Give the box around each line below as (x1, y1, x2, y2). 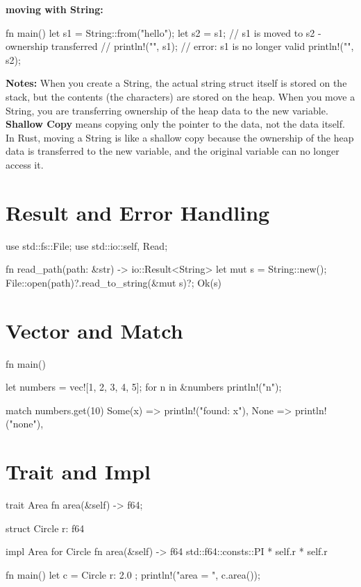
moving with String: (6, 2, 103, 16)
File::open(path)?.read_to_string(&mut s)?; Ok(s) (6, 275, 221, 289)
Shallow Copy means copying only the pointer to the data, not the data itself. (6, 117, 345, 131)
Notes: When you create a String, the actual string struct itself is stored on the (6, 76, 347, 90)
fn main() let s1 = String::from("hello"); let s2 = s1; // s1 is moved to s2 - (6, 25, 321, 40)
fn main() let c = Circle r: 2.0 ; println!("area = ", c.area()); (6, 567, 260, 581)
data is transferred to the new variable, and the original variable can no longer (6, 144, 339, 158)
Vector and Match (6, 316, 183, 344)
